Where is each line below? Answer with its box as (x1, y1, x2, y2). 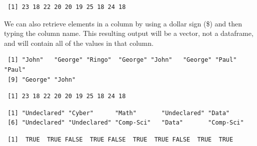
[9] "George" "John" (7, 76, 76, 83)
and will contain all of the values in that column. (4, 37, 154, 48)
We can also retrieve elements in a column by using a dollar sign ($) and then (4, 18, 242, 28)
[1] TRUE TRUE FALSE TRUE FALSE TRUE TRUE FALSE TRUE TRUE (7, 136, 233, 143)
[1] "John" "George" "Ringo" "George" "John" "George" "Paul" (7, 56, 237, 64)
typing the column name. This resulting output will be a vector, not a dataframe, (4, 28, 253, 38)
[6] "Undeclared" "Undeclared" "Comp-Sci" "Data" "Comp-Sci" (7, 119, 244, 127)
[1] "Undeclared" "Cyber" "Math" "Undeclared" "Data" (7, 109, 230, 117)
